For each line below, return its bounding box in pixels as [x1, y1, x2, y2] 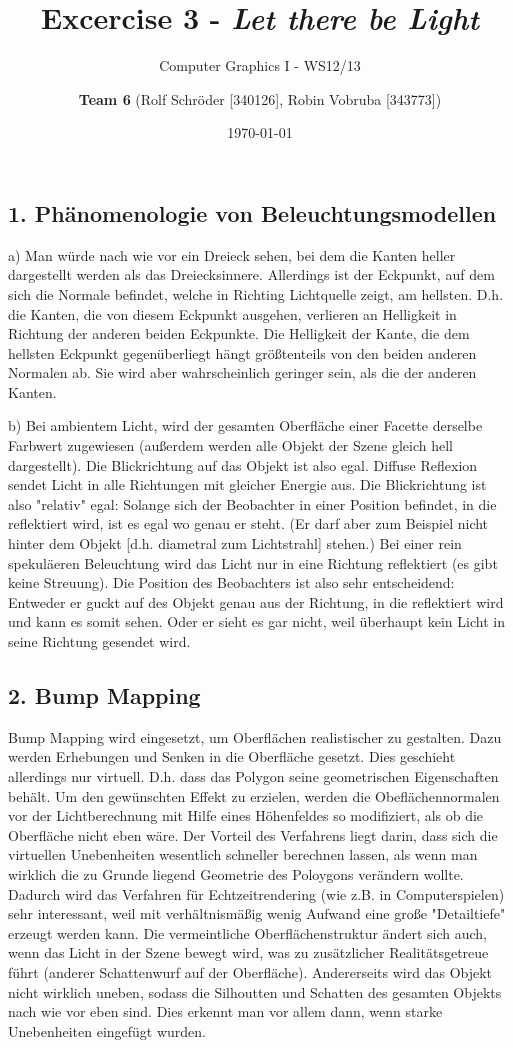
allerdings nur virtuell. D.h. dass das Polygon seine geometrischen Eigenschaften [8, 765, 499, 786]
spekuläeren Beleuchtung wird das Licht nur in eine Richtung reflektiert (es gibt [8, 552, 498, 573]
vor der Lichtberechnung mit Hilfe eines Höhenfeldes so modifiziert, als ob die [8, 805, 484, 826]
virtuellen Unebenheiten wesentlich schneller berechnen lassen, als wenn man [8, 844, 478, 865]
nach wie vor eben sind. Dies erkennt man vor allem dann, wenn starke [8, 1001, 443, 1022]
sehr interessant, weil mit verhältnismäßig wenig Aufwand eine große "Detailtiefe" [8, 903, 506, 924]
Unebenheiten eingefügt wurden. [8, 1020, 207, 1041]
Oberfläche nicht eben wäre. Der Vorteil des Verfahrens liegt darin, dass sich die [8, 824, 498, 845]
